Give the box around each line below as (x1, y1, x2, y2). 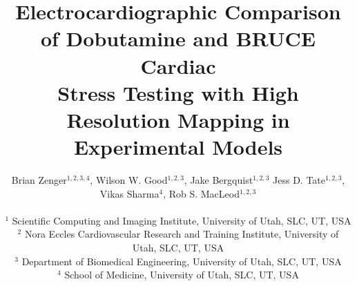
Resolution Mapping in (66, 105, 290, 133)
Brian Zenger (11, 173, 67, 187)
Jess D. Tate (273, 173, 326, 187)
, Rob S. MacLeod (163, 186, 240, 200)
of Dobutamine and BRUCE (40, 24, 316, 53)
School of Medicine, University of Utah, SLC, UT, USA (64, 267, 299, 282)
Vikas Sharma (99, 186, 160, 200)
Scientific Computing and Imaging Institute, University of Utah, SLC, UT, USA (12, 213, 351, 227)
